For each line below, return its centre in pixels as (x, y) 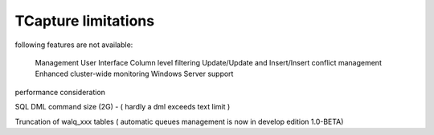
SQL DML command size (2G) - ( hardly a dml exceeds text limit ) (123, 107)
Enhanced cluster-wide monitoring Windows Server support (134, 74)
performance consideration (60, 92)
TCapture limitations (85, 21)
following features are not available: (74, 45)
